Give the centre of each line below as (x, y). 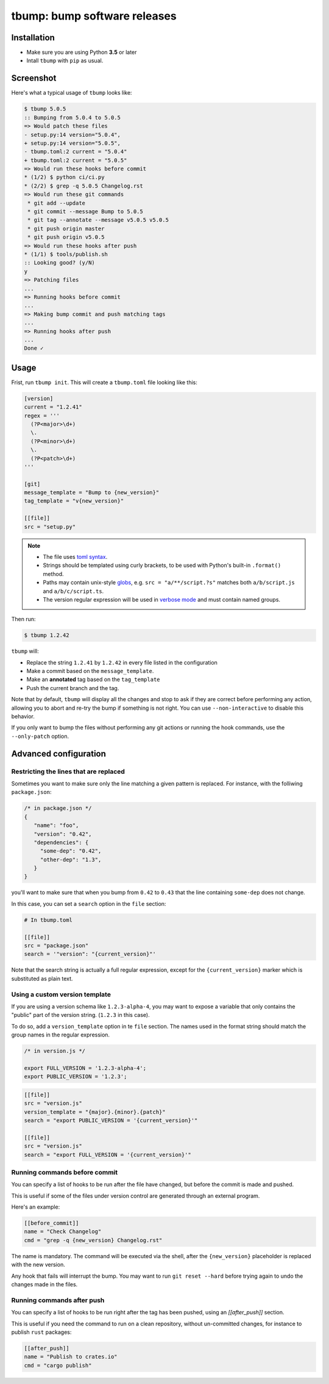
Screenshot (34, 78)
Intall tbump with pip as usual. (65, 60)
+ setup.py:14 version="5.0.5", (73, 143)
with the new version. (38, 1265)
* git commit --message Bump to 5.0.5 (85, 212)
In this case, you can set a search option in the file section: (89, 903)
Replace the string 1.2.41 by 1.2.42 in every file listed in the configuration (122, 662)
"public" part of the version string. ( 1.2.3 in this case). (80, 1015)
